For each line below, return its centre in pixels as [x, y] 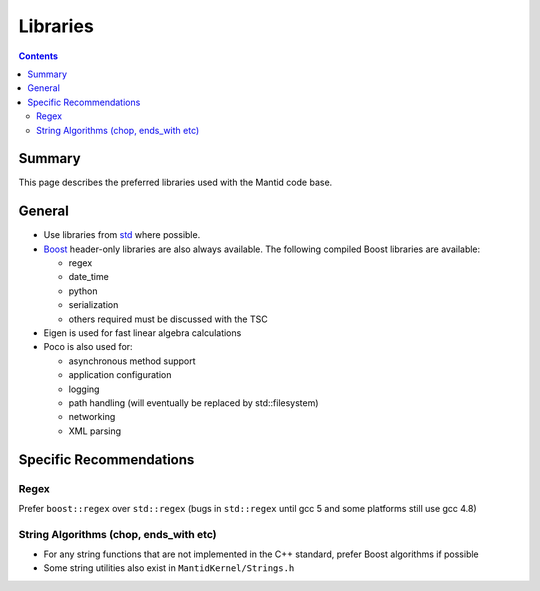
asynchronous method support [132, 361]
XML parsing [95, 431]
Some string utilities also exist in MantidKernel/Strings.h [169, 568]
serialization [93, 305]
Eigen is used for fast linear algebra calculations [142, 333]
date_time [88, 277]
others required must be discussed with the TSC [168, 319]
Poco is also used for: [88, 347]
